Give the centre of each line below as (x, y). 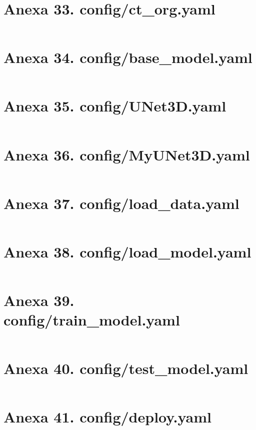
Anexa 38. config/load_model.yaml (127, 251)
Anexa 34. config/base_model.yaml (128, 57)
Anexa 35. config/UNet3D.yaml (115, 106)
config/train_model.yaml (92, 320)
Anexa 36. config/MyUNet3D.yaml (127, 154)
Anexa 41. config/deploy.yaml (108, 417)
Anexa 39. (39, 300)
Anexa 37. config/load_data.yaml (121, 203)
